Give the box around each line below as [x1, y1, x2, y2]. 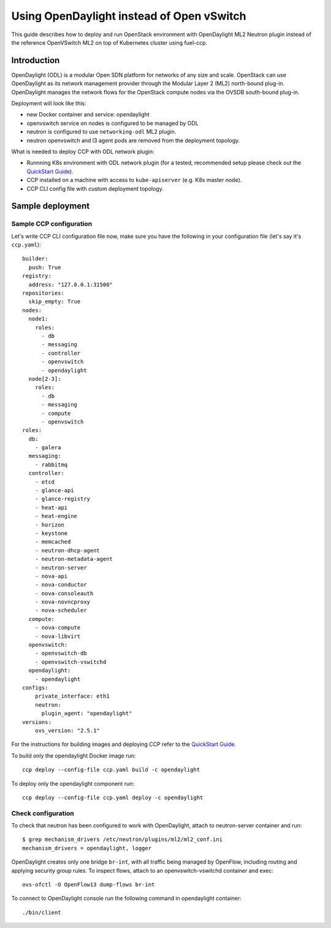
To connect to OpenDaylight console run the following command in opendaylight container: [11, 895, 242, 902]
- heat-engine [34, 512, 78, 520]
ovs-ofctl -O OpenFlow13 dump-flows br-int [22, 881, 155, 888]
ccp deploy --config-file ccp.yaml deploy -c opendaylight [22, 794, 204, 801]
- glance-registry [34, 495, 91, 503]
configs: [22, 684, 48, 691]
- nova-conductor [34, 581, 87, 588]
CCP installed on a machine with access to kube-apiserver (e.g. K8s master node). [26, 177, 242, 184]
